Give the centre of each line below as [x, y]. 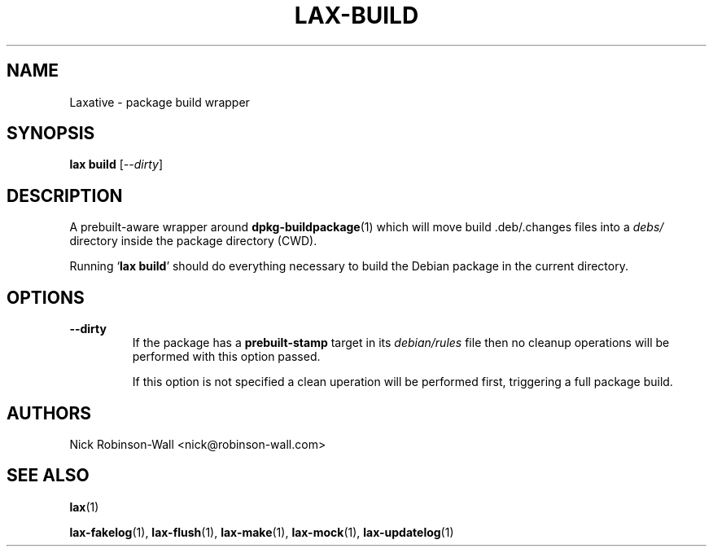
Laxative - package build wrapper [160, 102]
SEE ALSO [48, 476]
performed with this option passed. [226, 357]
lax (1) [84, 507]
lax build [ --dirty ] [116, 165]
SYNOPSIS [51, 134]
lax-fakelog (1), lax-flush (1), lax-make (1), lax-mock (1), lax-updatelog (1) [262, 532]
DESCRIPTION [65, 195]
